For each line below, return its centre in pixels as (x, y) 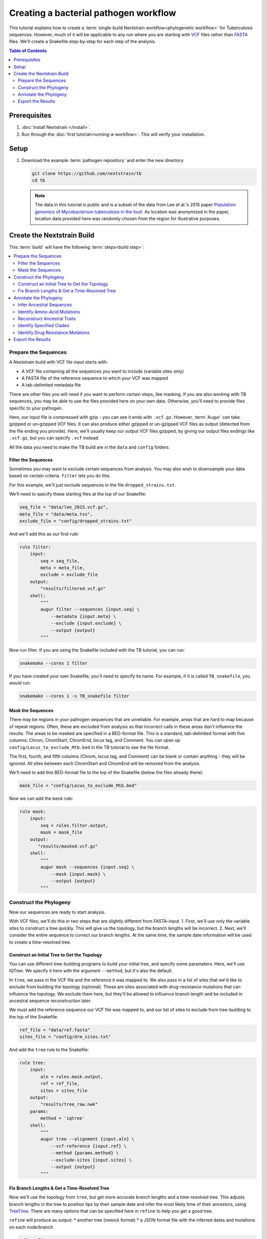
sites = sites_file (64, 1091)
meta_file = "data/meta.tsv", (56, 514)
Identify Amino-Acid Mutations (49, 312)
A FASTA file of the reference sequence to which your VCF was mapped (95, 378)
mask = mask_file (61, 832)
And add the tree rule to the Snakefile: (49, 1050)
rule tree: (33, 1063)
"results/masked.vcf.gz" (68, 846)
